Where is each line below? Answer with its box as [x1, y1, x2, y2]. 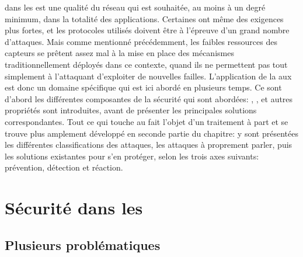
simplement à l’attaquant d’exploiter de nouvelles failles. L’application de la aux [5, 70, 292, 82]
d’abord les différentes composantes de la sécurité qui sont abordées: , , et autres [5, 92, 293, 105]
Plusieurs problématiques [5, 235, 161, 253]
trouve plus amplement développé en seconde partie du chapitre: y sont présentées [5, 127, 298, 139]
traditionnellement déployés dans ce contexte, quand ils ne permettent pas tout [5, 58, 288, 70]
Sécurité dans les [5, 196, 143, 220]
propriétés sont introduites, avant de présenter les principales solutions [5, 104, 257, 116]
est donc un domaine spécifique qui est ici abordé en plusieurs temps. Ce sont [5, 81, 282, 93]
